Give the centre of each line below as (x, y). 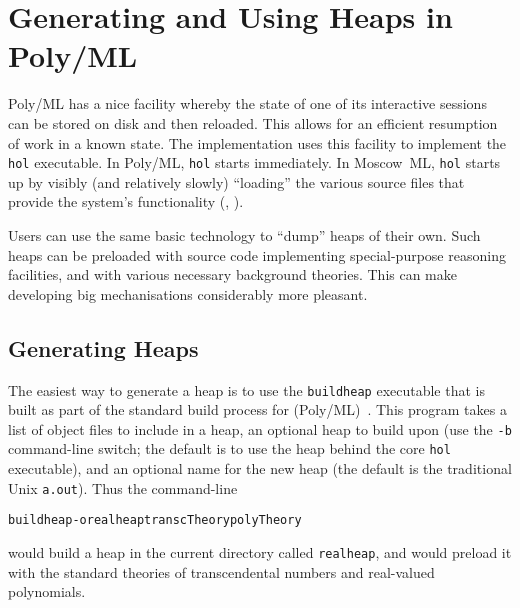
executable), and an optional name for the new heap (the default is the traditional (260, 468)
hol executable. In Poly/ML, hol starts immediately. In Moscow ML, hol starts (254, 162)
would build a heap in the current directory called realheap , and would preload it (260, 551)
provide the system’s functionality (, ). (126, 201)
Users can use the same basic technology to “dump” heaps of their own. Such (244, 234)
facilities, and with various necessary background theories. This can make (232, 274)
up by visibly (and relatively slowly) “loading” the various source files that (236, 181)
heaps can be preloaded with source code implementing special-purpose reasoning (257, 254)
